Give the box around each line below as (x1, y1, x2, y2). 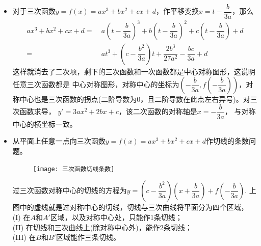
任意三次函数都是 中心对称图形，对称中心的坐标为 (12, 79, 179, 90)
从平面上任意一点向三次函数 (12, 135, 106, 146)
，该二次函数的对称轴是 (118, 106, 197, 117)
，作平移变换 (155, 6, 199, 16)
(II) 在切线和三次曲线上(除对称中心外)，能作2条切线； (12, 222, 192, 232)
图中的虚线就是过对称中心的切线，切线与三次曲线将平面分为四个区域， (12, 202, 248, 212)
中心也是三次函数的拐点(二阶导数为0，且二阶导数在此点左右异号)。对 (19, 94, 250, 104)
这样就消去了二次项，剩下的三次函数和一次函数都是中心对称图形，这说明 (12, 66, 255, 76)
